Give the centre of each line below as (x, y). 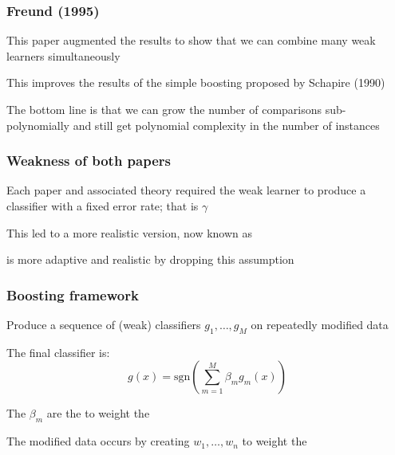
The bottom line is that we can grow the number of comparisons (164, 109)
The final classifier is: (58, 352)
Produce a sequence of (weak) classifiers (104, 324)
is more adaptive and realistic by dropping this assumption (150, 259)
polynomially (38, 125)
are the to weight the (98, 413)
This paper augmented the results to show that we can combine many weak (191, 40)
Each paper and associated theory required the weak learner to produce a (186, 190)
